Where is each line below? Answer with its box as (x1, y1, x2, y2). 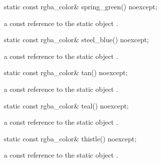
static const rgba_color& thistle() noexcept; (4, 133, 136, 143)
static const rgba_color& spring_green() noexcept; (4, 1, 158, 11)
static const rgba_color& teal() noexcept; (4, 100, 129, 110)
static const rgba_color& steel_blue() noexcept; (4, 34, 149, 45)
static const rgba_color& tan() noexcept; (4, 67, 128, 78)
